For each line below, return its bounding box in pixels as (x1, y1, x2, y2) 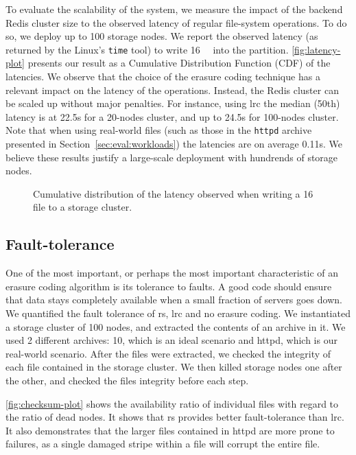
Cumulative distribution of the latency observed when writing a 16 (33, 186, 313, 200)
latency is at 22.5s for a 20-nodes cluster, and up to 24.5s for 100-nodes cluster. (5, 109, 339, 124)
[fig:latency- (292, 42, 341, 56)
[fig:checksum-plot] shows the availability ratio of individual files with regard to (5, 396, 339, 410)
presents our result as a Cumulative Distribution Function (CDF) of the (27, 56, 331, 70)
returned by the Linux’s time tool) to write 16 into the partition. (5, 42, 289, 56)
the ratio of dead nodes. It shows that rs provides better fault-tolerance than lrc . (5, 410, 344, 424)
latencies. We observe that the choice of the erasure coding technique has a (5, 69, 320, 84)
